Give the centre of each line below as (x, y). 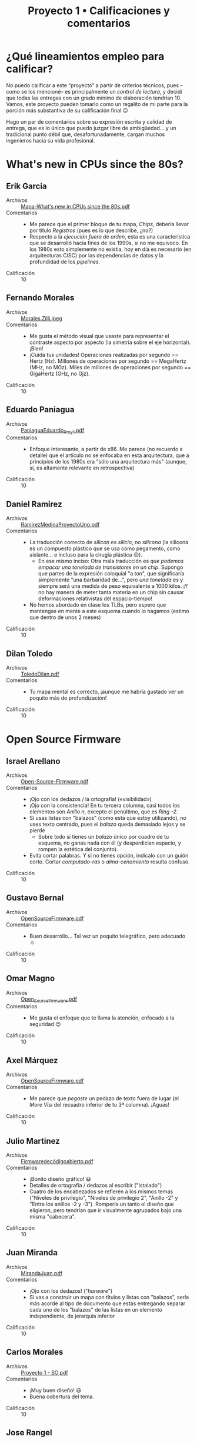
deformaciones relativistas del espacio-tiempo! (95, 598)
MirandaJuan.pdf (42, 1273)
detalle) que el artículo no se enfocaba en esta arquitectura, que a (109, 455)
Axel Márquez (32, 1060)
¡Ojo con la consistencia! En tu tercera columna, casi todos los (105, 805)
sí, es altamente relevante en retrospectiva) (82, 468)
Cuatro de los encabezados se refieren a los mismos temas (101, 1192)
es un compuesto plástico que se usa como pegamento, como (105, 548)
